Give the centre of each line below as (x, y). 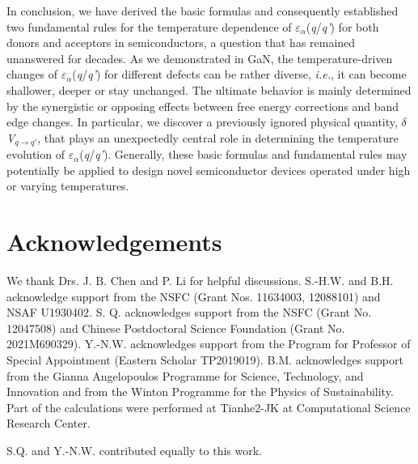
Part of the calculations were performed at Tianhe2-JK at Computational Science (209, 407)
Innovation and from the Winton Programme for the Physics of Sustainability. (200, 392)
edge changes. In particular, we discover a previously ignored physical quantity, (202, 122)
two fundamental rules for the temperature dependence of (149, 26)
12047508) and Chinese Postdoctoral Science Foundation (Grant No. (176, 328)
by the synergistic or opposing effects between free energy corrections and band (203, 106)
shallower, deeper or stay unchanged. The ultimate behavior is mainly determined (209, 89)
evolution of (36, 154)
